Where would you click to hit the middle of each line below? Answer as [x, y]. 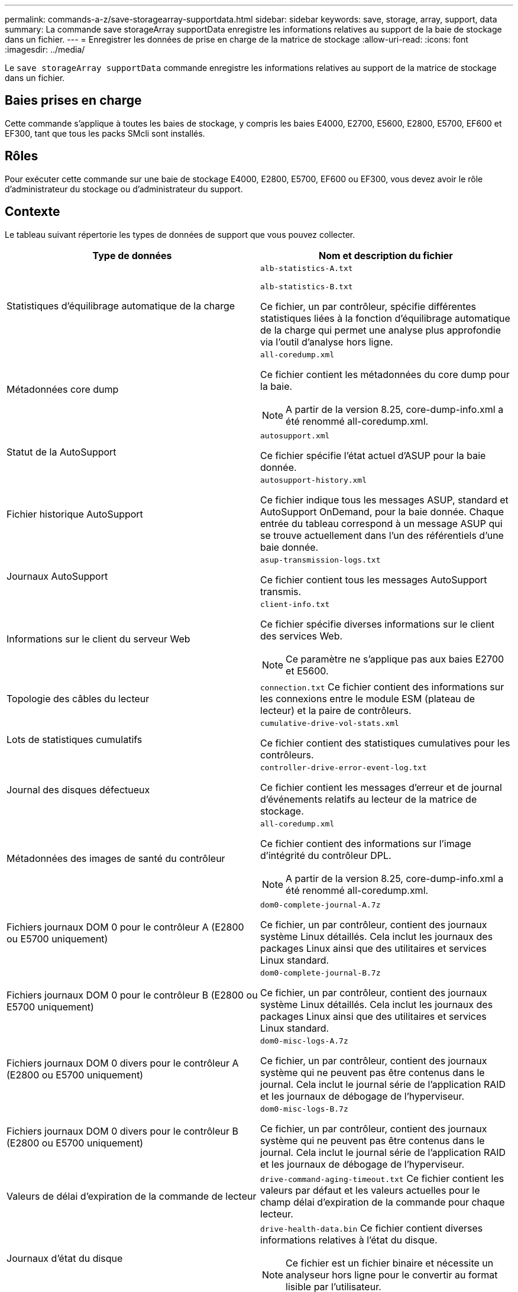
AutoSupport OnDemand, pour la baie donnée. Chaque [382, 511]
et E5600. [307, 671]
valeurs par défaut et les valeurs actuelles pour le [370, 1190]
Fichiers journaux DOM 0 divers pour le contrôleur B [122, 1131]
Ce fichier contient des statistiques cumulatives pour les [385, 743]
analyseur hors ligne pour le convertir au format [392, 1275]
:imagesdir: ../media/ [45, 49]
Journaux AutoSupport [57, 576]
